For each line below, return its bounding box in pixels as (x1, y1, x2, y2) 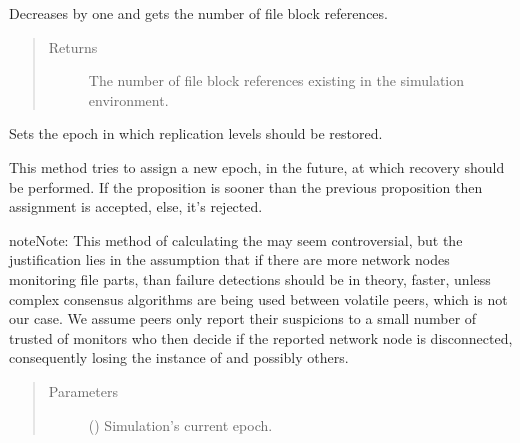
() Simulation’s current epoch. (88, 414, 273, 435)
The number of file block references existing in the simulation (88, 70, 465, 91)
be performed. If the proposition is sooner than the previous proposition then (9, 176, 483, 197)
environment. (88, 89, 169, 110)
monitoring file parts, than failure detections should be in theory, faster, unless (9, 268, 491, 289)
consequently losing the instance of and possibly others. (9, 347, 349, 368)
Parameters (48, 380, 118, 401)
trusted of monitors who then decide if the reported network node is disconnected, (9, 327, 513, 348)
